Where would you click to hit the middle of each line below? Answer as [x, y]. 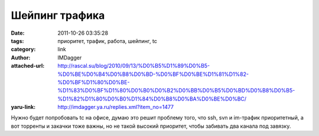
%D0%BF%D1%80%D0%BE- [94, 82]
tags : [17, 41]
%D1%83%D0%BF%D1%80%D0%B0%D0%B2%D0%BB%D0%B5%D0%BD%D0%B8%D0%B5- [176, 91]
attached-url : [28, 66]
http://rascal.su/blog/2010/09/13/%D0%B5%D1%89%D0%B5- [134, 66]
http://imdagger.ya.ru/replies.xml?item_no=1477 [116, 107]
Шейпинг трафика [58, 15]
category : [23, 49]
